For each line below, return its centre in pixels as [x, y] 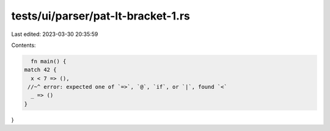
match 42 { [40, 70]
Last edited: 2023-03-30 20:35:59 [55, 34]
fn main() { [49, 61]
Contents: [24, 45]
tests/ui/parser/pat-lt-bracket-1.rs [101, 16]
